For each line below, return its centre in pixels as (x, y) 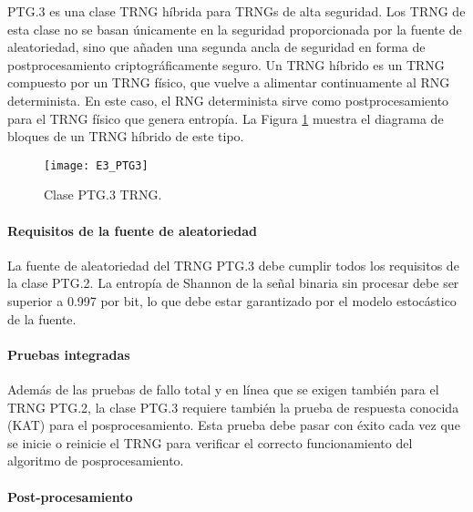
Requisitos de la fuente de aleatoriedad (132, 230)
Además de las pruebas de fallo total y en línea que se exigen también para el (223, 389)
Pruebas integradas (69, 354)
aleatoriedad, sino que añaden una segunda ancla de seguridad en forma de (216, 47)
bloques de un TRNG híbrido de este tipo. (126, 136)
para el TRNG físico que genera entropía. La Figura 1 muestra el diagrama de (226, 118)
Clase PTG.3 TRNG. (103, 195)
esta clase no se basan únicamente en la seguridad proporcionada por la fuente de (235, 29)
